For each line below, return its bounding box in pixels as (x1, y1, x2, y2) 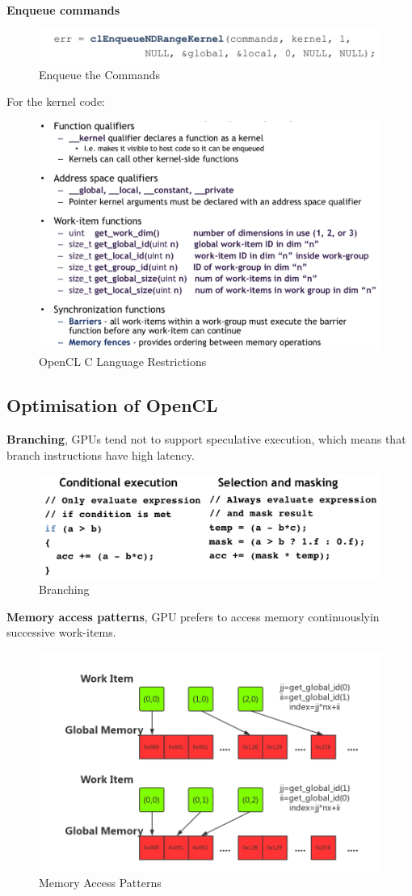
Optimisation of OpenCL (6, 393, 218, 418)
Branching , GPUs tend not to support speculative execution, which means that (6, 431, 406, 448)
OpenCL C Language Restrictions (39, 353, 207, 370)
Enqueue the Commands (39, 65, 160, 82)
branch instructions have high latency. (6, 446, 195, 463)
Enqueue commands (6, 2, 120, 18)
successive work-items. (6, 624, 116, 641)
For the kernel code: (6, 93, 105, 110)
